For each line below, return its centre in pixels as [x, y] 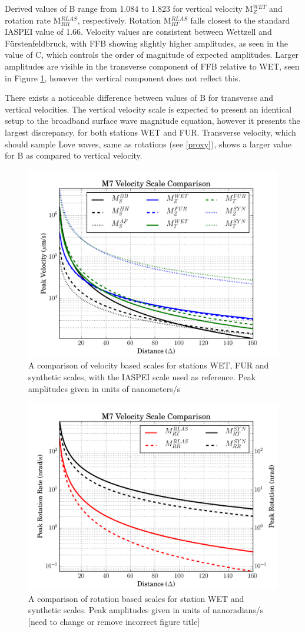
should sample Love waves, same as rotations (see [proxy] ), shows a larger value [148, 144]
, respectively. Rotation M [124, 20]
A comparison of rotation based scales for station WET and [136, 598]
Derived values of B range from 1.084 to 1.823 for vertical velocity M [129, 8]
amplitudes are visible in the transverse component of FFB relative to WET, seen [152, 66]
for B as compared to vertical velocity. [74, 155]
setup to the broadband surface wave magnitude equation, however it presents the [152, 121]
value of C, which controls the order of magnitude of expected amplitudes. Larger [152, 55]
